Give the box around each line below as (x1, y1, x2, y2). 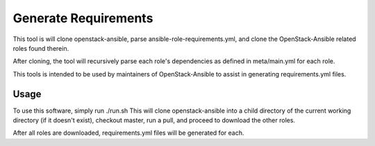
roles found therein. (12, 44, 69, 52)
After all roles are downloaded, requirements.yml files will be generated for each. (12, 129, 244, 137)
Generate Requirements (12, 10, 153, 26)
